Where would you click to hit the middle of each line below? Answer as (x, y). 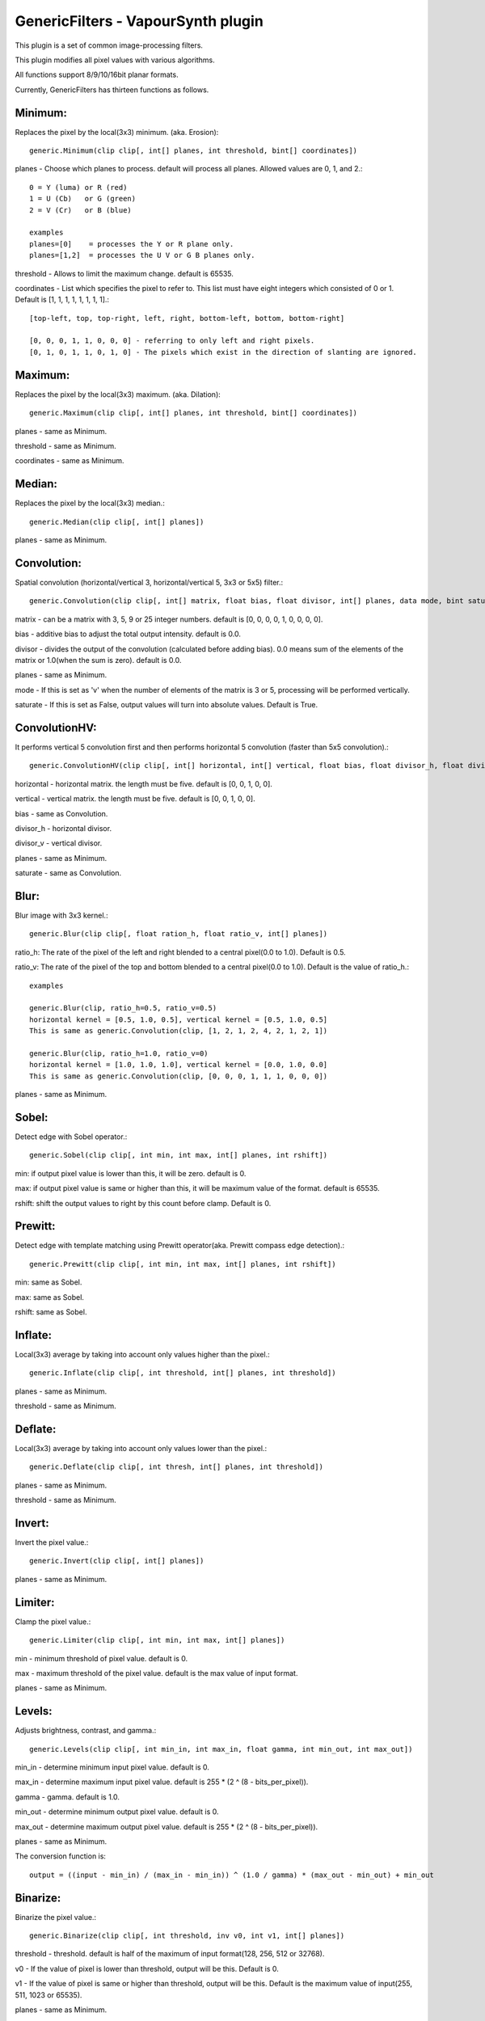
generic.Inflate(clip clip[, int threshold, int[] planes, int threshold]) (183, 1373)
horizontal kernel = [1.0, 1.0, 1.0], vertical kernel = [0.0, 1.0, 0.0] (179, 1065)
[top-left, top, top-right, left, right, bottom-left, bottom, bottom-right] (187, 318)
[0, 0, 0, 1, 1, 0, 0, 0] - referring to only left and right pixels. (172, 341)
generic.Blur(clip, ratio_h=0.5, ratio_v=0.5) (123, 1008)
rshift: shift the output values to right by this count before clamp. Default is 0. (143, 1203)
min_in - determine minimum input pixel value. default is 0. (112, 1767)
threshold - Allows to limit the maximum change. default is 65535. (124, 273)
